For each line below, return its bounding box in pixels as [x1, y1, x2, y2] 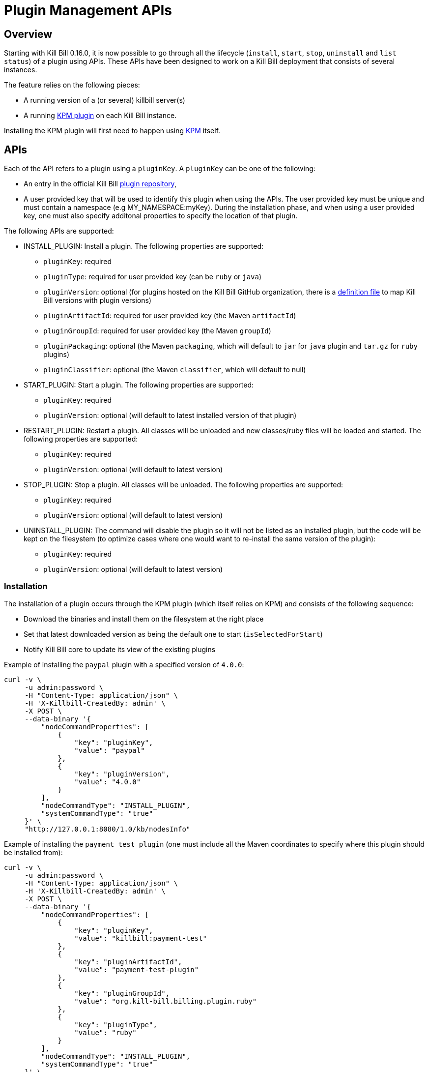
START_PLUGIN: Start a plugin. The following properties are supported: [24, 381, 254, 389]
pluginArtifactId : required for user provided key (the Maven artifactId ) [43, 311, 296, 320]
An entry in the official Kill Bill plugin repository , [24, 179, 176, 188]
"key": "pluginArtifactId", [74, 957, 182, 966]
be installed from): [4, 848, 63, 857]
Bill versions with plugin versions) [43, 296, 152, 305]
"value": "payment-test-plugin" [74, 965, 199, 974]
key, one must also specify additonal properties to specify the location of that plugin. [24, 211, 298, 220]
